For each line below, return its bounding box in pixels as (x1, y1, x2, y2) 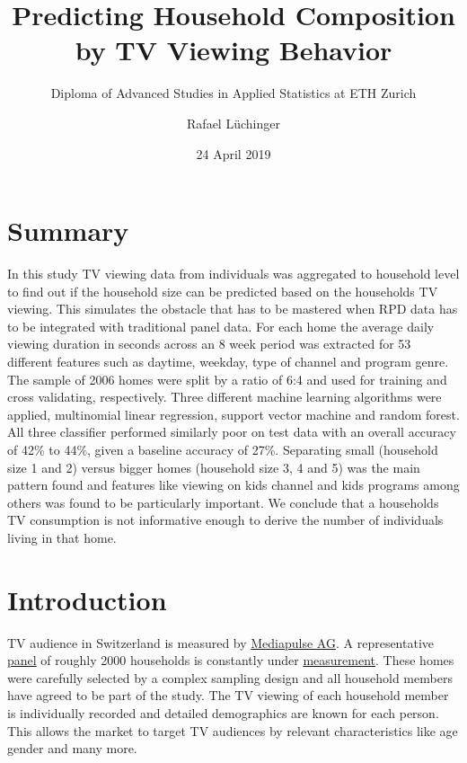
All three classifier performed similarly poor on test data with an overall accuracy (7, 422, 456, 441)
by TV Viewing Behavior (75, 31, 392, 68)
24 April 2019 (196, 144, 271, 163)
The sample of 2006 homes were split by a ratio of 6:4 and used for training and (7, 369, 447, 388)
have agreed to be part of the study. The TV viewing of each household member (7, 686, 449, 705)
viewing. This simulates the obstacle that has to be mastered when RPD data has (7, 299, 458, 318)
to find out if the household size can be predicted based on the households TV (7, 281, 438, 300)
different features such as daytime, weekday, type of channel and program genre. (7, 352, 449, 370)
